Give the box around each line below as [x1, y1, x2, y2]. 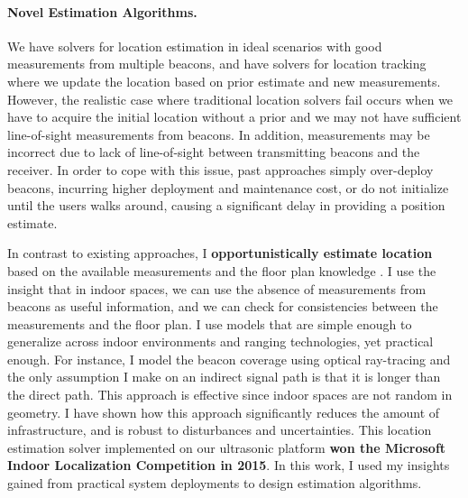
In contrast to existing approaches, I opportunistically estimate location [7, 244, 433, 263]
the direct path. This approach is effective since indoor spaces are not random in [7, 385, 453, 404]
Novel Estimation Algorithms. [7, 2, 197, 21]
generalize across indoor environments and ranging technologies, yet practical [7, 332, 434, 351]
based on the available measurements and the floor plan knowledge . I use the [7, 261, 436, 280]
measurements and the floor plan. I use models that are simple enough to [7, 314, 412, 333]
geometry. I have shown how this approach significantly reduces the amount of [7, 402, 440, 421]
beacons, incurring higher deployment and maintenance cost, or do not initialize [7, 178, 449, 197]
